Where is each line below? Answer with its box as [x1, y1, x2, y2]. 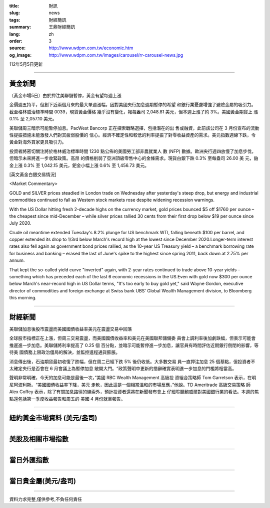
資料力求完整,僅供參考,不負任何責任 [9, 496, 82, 502]
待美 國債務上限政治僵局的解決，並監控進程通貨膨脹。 [9, 349, 120, 356]
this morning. [9, 295, 37, 301]
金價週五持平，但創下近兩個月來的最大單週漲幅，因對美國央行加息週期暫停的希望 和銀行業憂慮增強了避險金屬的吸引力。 [9, 102, 256, 108]
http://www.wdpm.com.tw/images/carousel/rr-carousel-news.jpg [48, 52, 183, 58]
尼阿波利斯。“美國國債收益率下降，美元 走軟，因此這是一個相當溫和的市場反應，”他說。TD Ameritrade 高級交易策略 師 [9, 382, 251, 388]
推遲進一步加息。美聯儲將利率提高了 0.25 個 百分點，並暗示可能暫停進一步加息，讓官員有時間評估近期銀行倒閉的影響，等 [9, 342, 259, 348]
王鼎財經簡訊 [48, 24, 75, 30]
